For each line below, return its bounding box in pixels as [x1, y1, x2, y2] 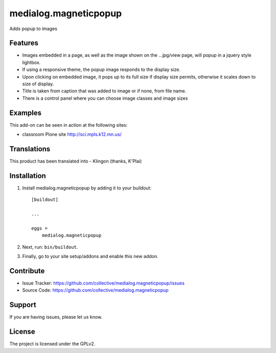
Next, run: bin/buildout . [22, 244, 78, 250]
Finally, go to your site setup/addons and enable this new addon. [22, 253, 158, 260]
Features [9, 39, 38, 48]
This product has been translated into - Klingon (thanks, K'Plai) [9, 158, 142, 164]
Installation [9, 171, 46, 180]
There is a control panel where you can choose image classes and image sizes [22, 95, 188, 101]
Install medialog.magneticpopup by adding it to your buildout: [22, 184, 152, 191]
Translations [9, 145, 51, 153]
